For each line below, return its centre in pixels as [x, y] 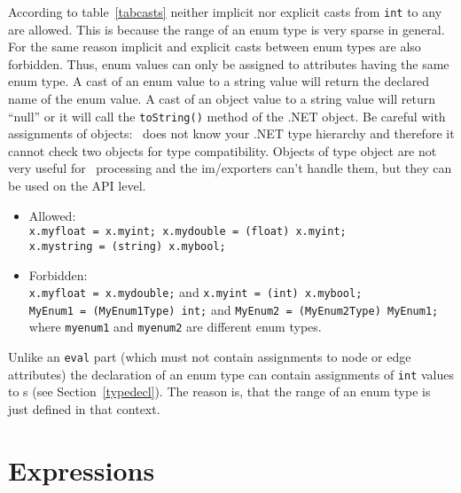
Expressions [82, 470]
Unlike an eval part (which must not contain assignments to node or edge [210, 357]
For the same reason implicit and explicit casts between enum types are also [215, 47]
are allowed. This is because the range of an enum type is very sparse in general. [227, 29]
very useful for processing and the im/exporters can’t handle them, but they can [230, 168]
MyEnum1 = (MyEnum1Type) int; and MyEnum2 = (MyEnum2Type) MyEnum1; [234, 309]
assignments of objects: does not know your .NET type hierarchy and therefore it [231, 133]
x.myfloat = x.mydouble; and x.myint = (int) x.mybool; [195, 292]
